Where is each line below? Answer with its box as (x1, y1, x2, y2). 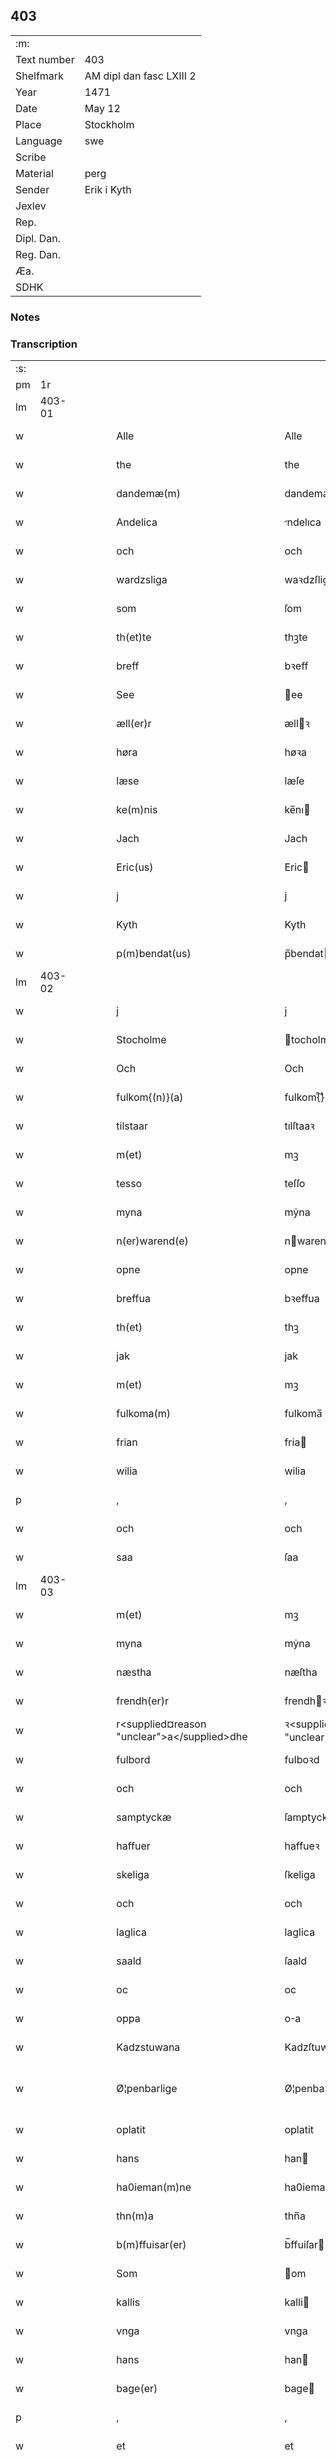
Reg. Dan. (15, 247, 62, 261)
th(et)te (116, 630, 152, 644)
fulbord (116, 1753, 151, 1767)
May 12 (84, 101, 121, 115)
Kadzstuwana (116, 2040, 181, 2054)
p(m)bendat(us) (116, 947, 192, 961)
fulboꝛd (284, 1753, 320, 1767)
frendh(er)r (116, 1694, 169, 1708)
